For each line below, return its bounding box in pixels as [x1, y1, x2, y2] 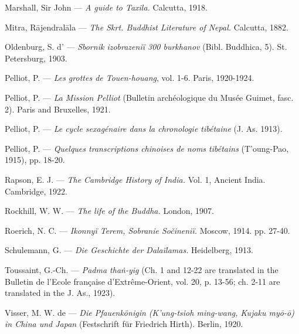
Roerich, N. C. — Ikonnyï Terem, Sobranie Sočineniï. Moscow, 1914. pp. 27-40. [5, 224, 290, 236]
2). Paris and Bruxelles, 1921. [5, 103, 111, 115]
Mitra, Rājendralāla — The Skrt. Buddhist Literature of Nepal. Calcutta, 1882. [5, 21, 289, 33]
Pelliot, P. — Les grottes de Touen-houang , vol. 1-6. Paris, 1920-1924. [5, 71, 254, 84]
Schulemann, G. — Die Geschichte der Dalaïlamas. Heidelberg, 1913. [5, 244, 253, 256]
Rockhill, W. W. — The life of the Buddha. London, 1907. [5, 205, 214, 217]
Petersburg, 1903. [5, 52, 67, 64]
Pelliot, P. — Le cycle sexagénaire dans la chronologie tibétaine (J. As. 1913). [5, 122, 283, 135]
